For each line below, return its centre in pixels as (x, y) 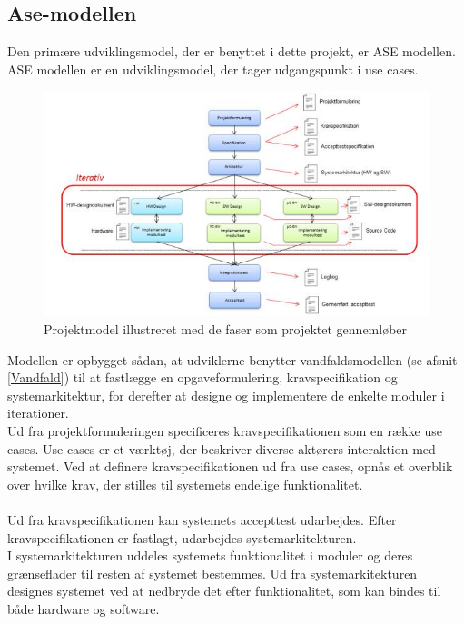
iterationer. (38, 413)
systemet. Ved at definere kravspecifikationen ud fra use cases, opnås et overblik (230, 466)
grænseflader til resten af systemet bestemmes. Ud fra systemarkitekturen (212, 573)
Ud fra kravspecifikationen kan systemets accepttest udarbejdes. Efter (202, 519)
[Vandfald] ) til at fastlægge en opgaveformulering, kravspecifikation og (202, 377)
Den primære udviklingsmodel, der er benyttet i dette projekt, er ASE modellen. (232, 51)
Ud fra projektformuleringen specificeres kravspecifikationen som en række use (225, 430)
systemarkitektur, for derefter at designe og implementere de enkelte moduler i (226, 395)
